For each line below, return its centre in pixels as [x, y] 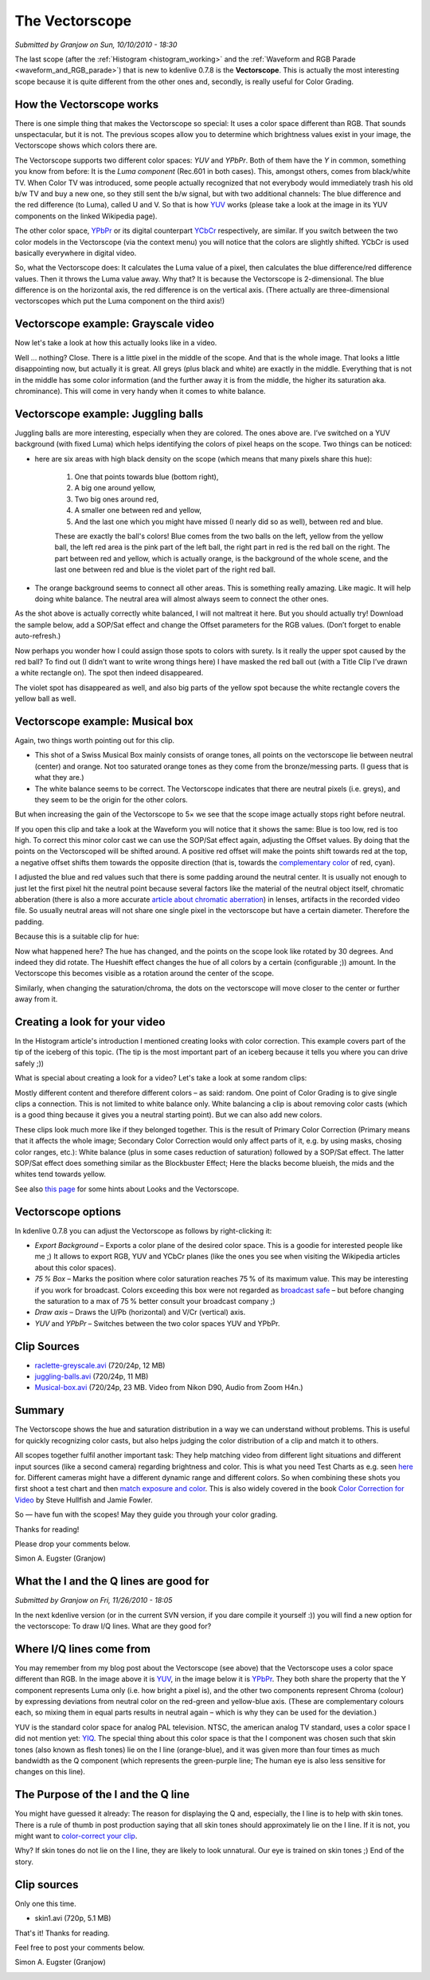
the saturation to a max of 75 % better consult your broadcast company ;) [155, 1301]
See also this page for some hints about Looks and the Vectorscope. [127, 1189]
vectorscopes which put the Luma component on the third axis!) [120, 301]
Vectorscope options [68, 1212]
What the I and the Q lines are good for [112, 1582]
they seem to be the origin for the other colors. [111, 799]
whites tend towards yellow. [61, 1174]
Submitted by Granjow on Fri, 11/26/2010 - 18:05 [94, 1600]
